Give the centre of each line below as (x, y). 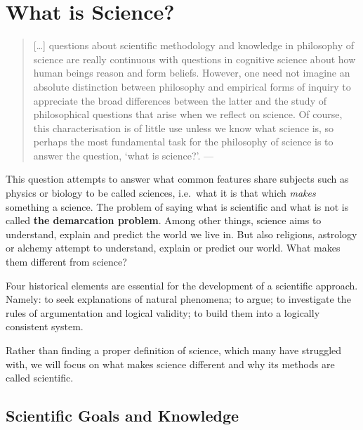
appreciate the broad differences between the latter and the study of (180, 100)
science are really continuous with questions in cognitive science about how (194, 59)
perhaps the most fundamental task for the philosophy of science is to (183, 142)
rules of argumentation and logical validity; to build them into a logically (163, 312)
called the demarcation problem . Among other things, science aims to (164, 220)
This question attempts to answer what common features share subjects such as (177, 179)
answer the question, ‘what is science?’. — (123, 155)
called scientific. (40, 378)
